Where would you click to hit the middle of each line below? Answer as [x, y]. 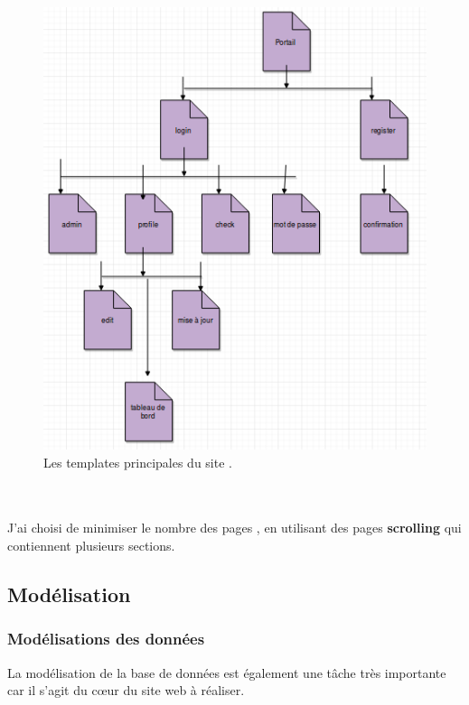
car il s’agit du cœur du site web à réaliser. [126, 690]
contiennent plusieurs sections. [91, 545]
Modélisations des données [106, 639]
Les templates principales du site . [138, 462]
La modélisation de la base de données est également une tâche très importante [227, 672]
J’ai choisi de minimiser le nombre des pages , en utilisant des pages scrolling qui [234, 528]
